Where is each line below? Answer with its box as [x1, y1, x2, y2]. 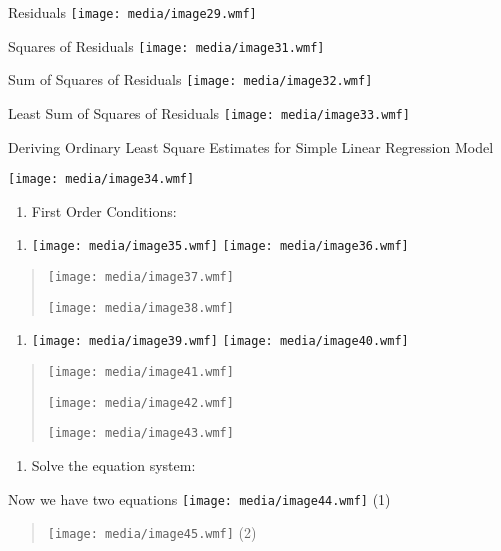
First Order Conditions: [31, 200, 177, 221]
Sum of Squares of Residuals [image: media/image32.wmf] [8, 69, 373, 90]
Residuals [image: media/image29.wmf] [8, 2, 257, 22]
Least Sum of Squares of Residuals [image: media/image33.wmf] [8, 102, 410, 123]
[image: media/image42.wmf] [47, 395, 234, 410]
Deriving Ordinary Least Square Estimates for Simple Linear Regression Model [8, 136, 494, 157]
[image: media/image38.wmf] [47, 300, 234, 315]
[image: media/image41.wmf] [47, 365, 234, 380]
